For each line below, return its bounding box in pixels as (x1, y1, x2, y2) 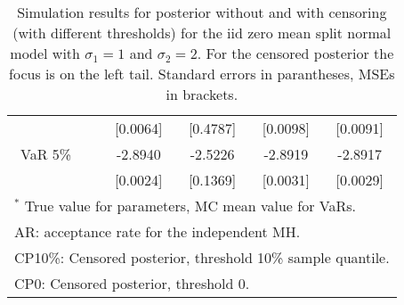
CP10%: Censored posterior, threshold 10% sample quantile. (14, 247, 390, 268)
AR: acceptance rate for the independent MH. (14, 221, 301, 242)
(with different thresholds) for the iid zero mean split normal (12, 22, 392, 43)
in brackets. (166, 84, 238, 104)
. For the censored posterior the (197, 43, 394, 63)
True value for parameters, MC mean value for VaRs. (24, 195, 356, 216)
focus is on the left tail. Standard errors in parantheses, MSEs (9, 63, 395, 84)
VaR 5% (20, 144, 72, 164)
